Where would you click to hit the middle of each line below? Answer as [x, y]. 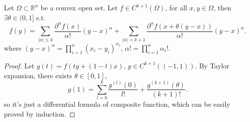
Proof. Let [19, 65]
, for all [176, 7]
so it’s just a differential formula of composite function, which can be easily [117, 104]
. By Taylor [212, 65]
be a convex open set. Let [79, 7]
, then [222, 7]
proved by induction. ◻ [40, 113]
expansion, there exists [38, 75]
